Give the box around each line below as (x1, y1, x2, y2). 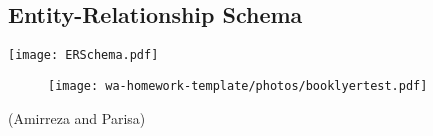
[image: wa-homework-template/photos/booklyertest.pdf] (48, 78, 428, 93)
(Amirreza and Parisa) (8, 107, 146, 128)
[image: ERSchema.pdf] (8, 48, 159, 63)
